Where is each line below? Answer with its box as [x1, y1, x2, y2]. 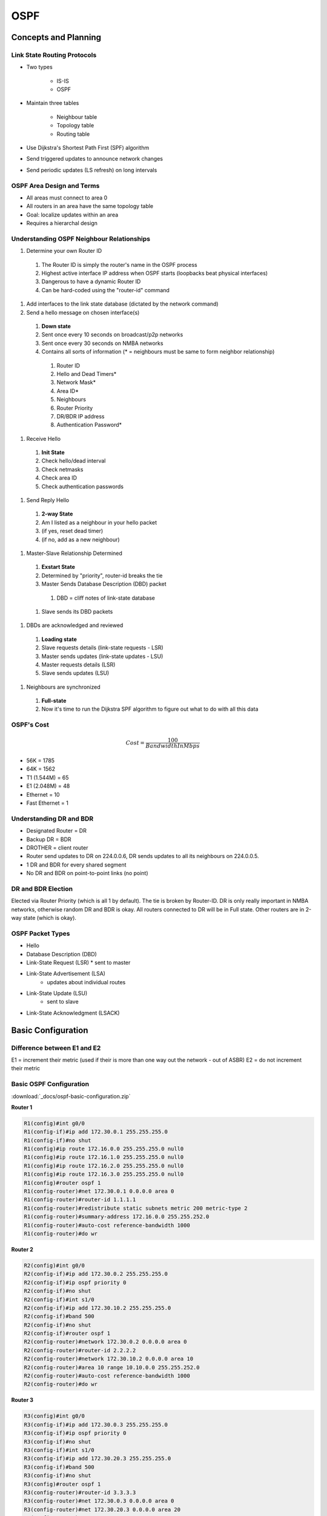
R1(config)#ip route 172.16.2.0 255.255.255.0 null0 [24, 1162, 184, 1169]
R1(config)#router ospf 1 [24, 1179, 101, 1186]
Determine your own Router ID [26, 247, 102, 255]
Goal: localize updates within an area [26, 211, 119, 218]
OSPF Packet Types [11, 929, 70, 937]
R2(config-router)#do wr [24, 1381, 98, 1388]
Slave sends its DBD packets [41, 608, 113, 615]
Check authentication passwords [41, 483, 124, 490]
